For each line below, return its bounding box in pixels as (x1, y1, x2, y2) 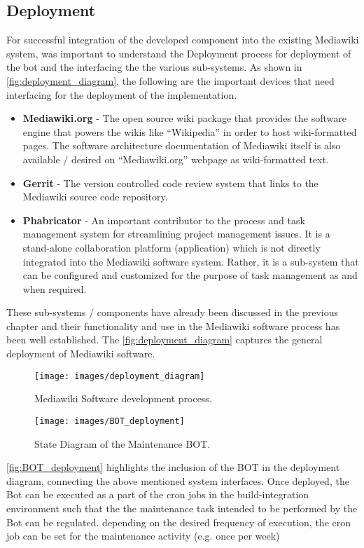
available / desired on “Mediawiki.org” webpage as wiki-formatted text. (22, 151, 329, 166)
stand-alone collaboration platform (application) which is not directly (22, 240, 321, 254)
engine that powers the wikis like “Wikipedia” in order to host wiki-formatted (22, 124, 357, 139)
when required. (22, 281, 87, 296)
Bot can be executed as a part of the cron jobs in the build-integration (6, 487, 309, 502)
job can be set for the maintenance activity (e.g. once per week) (6, 528, 280, 543)
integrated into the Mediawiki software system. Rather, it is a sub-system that (22, 254, 359, 268)
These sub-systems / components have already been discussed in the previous (6, 305, 339, 320)
